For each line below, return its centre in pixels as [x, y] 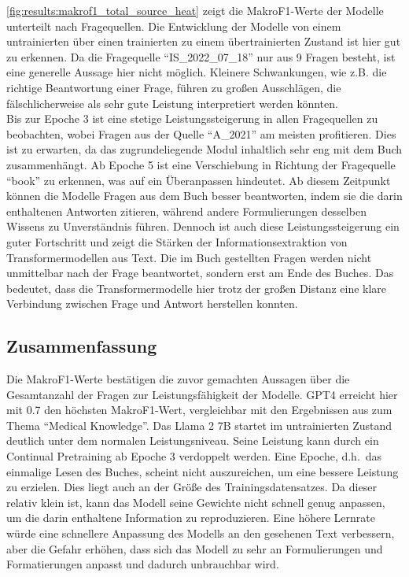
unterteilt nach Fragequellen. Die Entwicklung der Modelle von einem [174, 26]
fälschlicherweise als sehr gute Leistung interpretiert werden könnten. [172, 103]
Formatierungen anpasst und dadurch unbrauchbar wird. [143, 564]
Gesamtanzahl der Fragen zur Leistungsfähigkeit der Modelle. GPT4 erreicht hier [202, 394]
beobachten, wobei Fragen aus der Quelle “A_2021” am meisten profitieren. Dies [201, 133]
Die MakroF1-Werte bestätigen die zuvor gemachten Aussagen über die [178, 379]
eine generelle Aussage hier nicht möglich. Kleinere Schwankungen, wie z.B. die [197, 72]
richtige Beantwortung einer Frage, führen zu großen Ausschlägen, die [174, 87]
